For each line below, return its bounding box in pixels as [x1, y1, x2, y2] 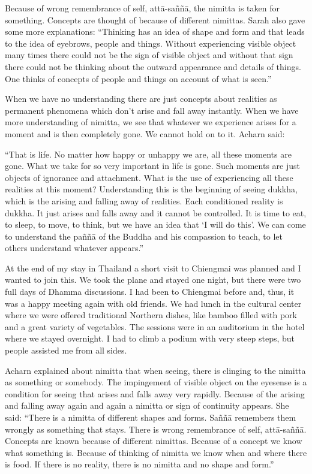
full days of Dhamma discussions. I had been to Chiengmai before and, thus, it [5, 285, 295, 298]
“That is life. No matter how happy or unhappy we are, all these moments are [5, 147, 292, 160]
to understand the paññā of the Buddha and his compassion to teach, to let [5, 230, 283, 242]
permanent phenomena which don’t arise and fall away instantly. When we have [5, 104, 299, 116]
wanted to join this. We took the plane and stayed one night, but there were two [5, 273, 301, 286]
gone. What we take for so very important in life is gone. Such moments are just [5, 159, 300, 172]
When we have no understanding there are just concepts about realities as [5, 92, 277, 105]
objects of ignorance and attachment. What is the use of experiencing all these [5, 171, 293, 183]
